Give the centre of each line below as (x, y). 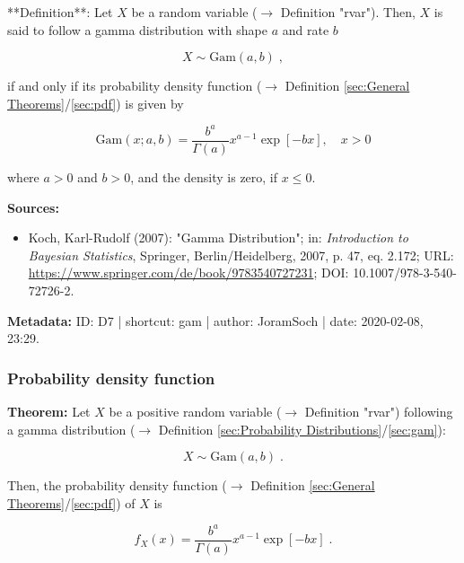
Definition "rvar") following (379, 411)
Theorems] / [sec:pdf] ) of (71, 502)
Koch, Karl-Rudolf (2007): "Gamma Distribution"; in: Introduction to (218, 238)
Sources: (33, 207)
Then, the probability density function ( (117, 485)
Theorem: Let (49, 411)
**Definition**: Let (60, 12)
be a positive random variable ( (195, 411)
